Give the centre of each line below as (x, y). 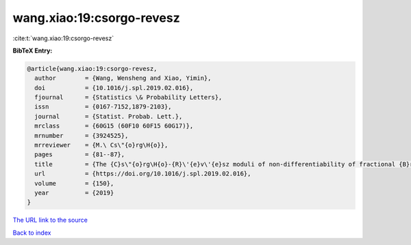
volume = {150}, (74, 183)
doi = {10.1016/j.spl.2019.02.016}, (114, 88)
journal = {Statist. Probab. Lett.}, (109, 116)
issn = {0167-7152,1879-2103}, (103, 107)
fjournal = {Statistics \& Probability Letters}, (128, 98)
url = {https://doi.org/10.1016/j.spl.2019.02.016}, (143, 174)
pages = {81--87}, (80, 155)
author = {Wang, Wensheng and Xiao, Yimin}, (123, 78)
